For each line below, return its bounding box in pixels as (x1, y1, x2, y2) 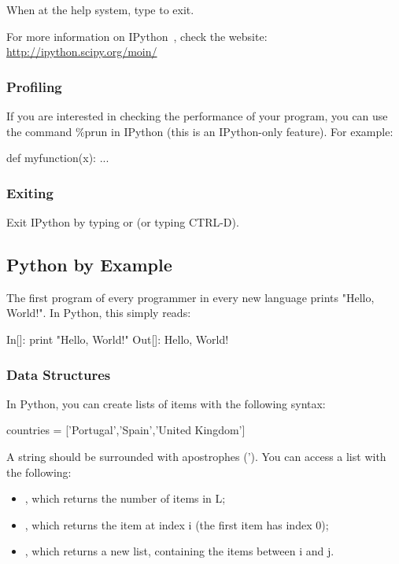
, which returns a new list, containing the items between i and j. (24, 543, 334, 559)
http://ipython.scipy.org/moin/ (6, 43, 157, 60)
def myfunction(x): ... (6, 149, 109, 166)
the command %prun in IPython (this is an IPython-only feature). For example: (6, 123, 393, 139)
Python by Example (6, 252, 172, 276)
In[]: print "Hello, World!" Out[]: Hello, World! (6, 330, 229, 347)
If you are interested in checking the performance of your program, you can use (6, 108, 388, 123)
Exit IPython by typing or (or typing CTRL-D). (6, 214, 239, 230)
